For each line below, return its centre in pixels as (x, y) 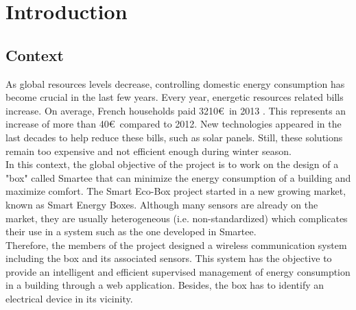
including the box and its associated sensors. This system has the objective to (169, 258)
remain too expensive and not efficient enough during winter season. (149, 151)
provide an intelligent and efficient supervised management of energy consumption (178, 271)
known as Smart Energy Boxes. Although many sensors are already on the (162, 204)
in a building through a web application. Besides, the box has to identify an (165, 285)
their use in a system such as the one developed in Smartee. (131, 231)
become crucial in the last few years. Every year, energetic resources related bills (175, 97)
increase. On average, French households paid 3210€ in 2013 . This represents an (176, 110)
